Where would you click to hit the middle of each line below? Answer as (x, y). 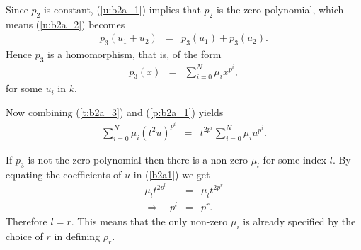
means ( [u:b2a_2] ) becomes (65, 24)
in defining (77, 235)
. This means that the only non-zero (149, 221)
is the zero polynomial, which (280, 9)
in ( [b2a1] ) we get (172, 174)
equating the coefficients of (64, 174)
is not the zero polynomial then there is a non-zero (138, 159)
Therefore (27, 221)
